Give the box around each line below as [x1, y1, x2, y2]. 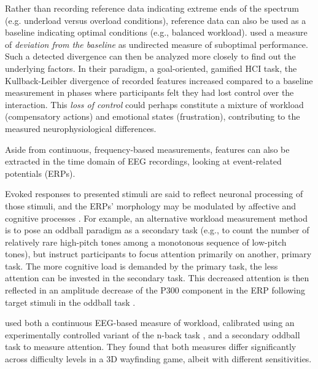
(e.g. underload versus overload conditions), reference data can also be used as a [5, 14, 306, 26]
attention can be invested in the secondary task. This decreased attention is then [5, 271, 309, 284]
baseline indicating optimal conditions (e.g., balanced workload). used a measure [5, 26, 308, 39]
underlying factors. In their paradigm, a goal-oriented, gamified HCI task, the [5, 61, 297, 74]
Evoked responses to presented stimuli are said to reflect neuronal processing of [5, 187, 303, 200]
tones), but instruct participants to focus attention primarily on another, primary [5, 247, 312, 260]
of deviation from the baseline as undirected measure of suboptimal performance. [5, 37, 308, 50]
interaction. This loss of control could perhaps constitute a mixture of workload [5, 98, 304, 111]
